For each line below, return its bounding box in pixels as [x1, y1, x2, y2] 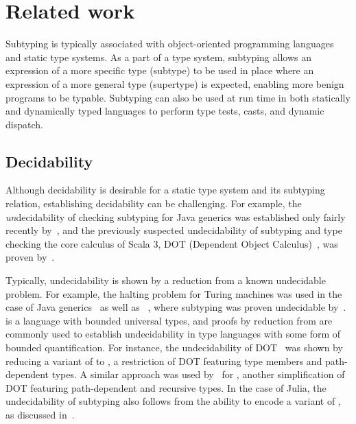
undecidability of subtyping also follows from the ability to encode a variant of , [5, 394, 341, 408]
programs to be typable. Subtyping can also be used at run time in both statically [5, 90, 351, 104]
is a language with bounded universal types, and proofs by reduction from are [5, 313, 333, 327]
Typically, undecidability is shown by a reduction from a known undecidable [5, 273, 326, 287]
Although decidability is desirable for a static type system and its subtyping [5, 182, 325, 197]
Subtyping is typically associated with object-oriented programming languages [5, 36, 334, 51]
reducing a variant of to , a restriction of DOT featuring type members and [5, 353, 322, 368]
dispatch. [5, 117, 43, 131]
